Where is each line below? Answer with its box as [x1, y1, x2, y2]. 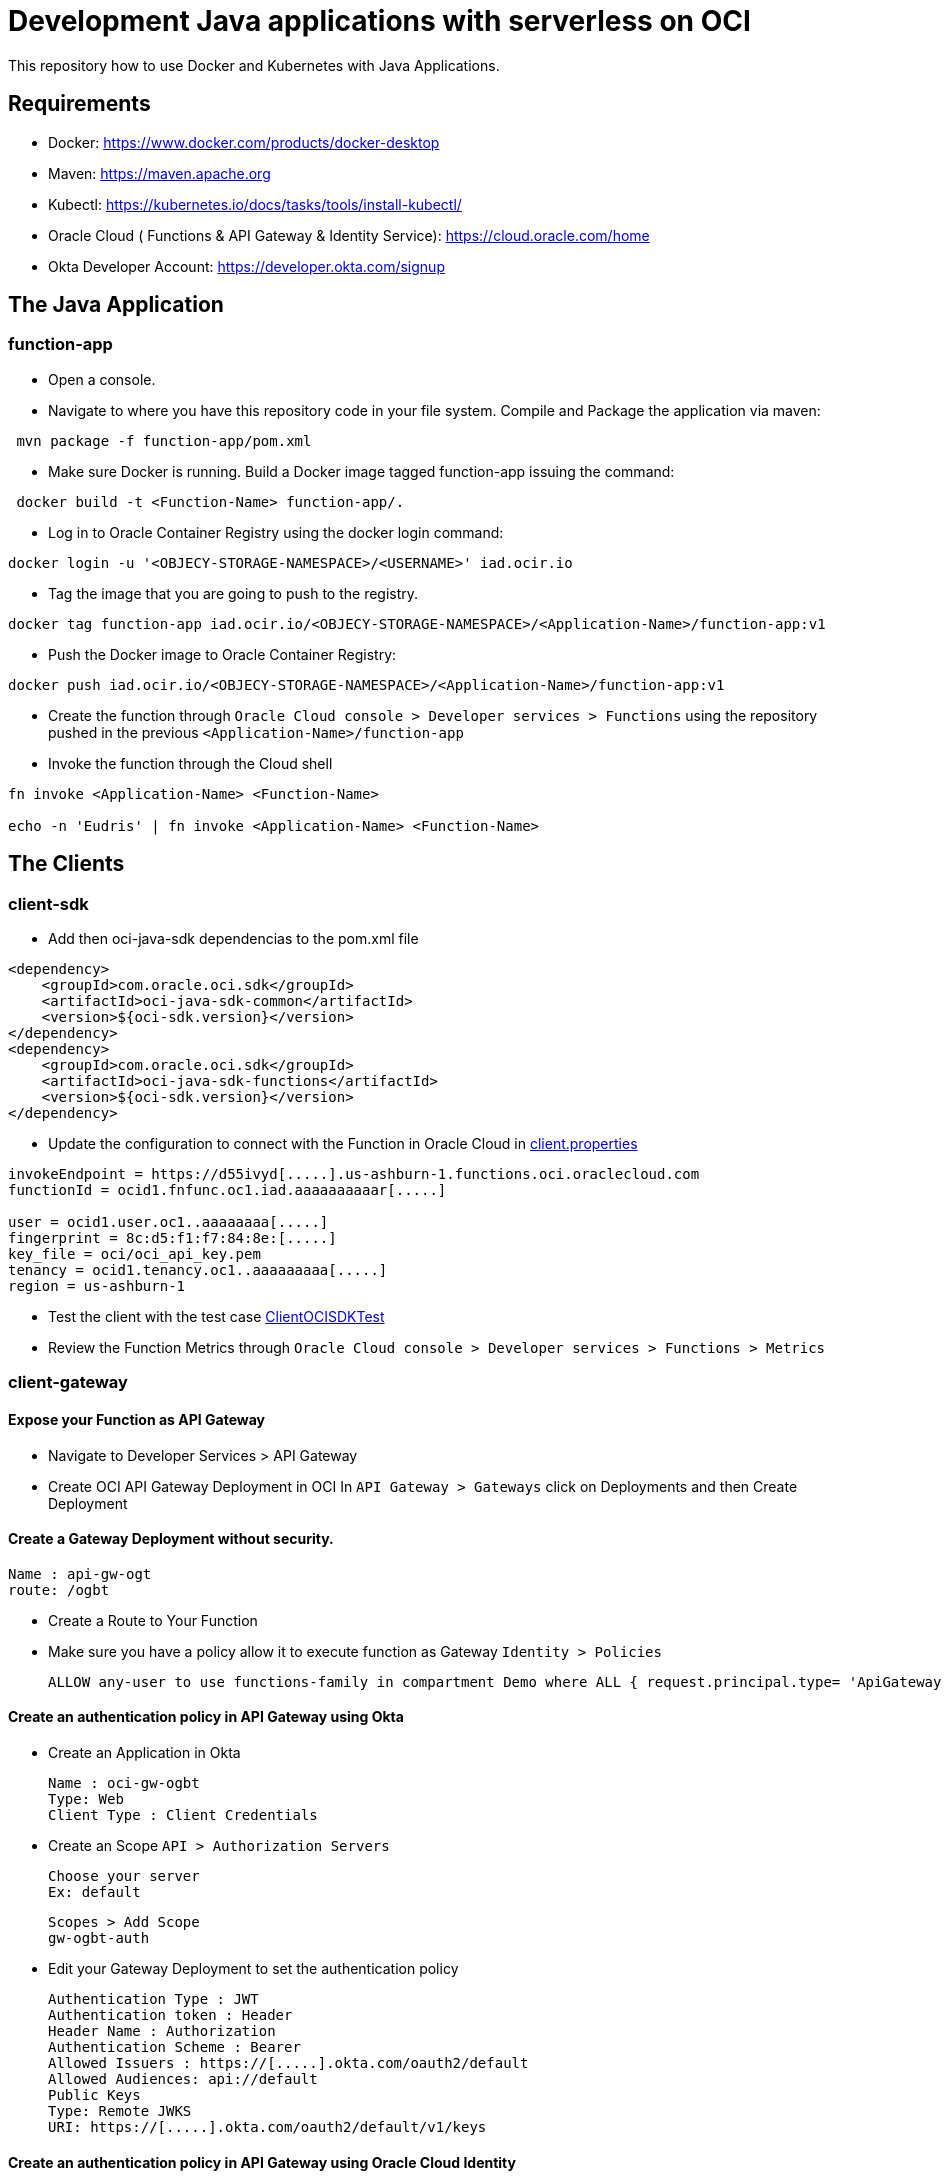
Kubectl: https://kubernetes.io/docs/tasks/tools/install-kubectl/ [48, 195, 462, 213]
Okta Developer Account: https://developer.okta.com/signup [48, 257, 445, 275]
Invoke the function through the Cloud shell [48, 754, 333, 772]
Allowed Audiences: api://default [48, 2071, 318, 2088]
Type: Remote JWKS [48, 2103, 192, 2120]
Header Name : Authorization [48, 2023, 276, 2040]
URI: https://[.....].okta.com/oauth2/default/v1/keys [48, 2119, 487, 2136]
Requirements [8, 91, 151, 117]
